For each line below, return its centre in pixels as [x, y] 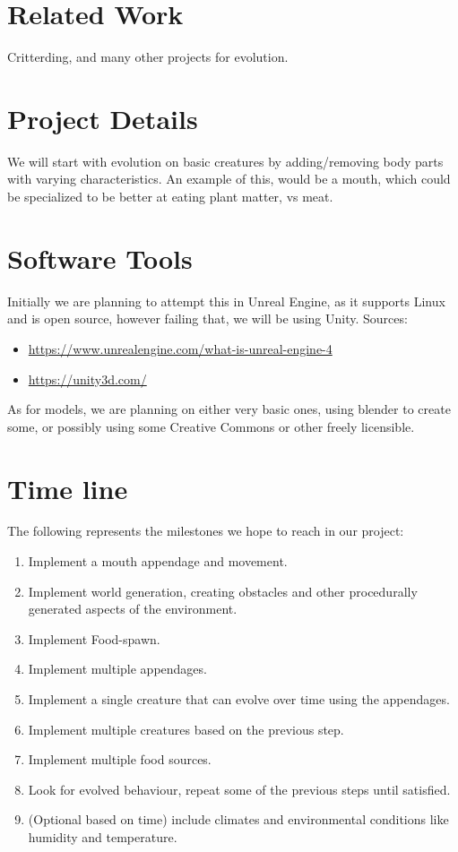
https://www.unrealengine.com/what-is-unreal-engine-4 [180, 348]
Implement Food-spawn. [94, 638]
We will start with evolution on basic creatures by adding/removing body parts [225, 161]
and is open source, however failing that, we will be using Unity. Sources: [207, 318]
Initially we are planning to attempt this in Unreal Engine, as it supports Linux [226, 301]
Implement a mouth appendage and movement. [158, 561]
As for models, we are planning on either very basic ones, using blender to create [229, 409]
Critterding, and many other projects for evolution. [148, 57]
